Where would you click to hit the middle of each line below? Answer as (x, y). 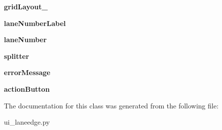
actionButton (27, 89)
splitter (17, 56)
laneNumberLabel (35, 23)
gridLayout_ (26, 6)
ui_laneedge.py (27, 122)
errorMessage (27, 72)
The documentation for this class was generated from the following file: (111, 105)
